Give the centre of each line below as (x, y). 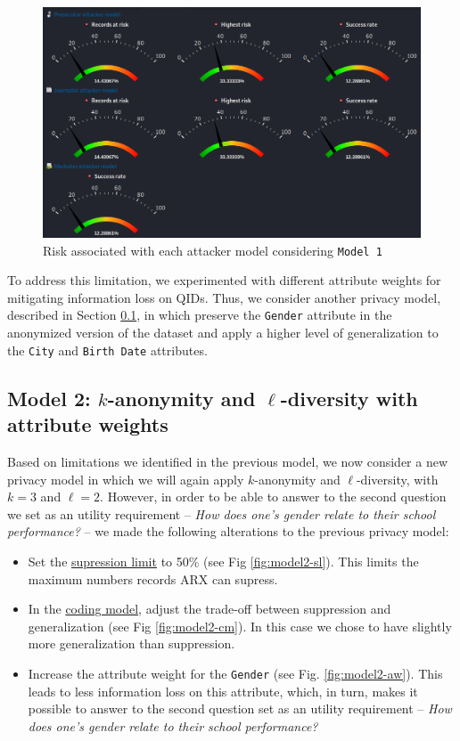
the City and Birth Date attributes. (107, 350)
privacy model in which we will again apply (126, 479)
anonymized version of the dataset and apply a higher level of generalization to (223, 333)
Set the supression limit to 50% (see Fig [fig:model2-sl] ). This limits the (223, 561)
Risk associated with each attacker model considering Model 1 (213, 250)
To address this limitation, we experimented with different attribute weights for (224, 280)
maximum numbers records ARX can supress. (153, 578)
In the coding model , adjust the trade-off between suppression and (209, 609)
